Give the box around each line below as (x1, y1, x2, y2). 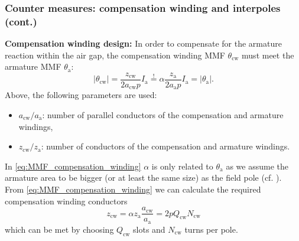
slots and (133, 223, 165, 235)
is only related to (151, 159, 213, 172)
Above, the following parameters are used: (5, 89, 157, 101)
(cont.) (5, 14, 37, 28)
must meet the (242, 48, 294, 61)
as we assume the (226, 159, 288, 172)
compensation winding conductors (5, 194, 128, 207)
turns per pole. (184, 223, 238, 235)
